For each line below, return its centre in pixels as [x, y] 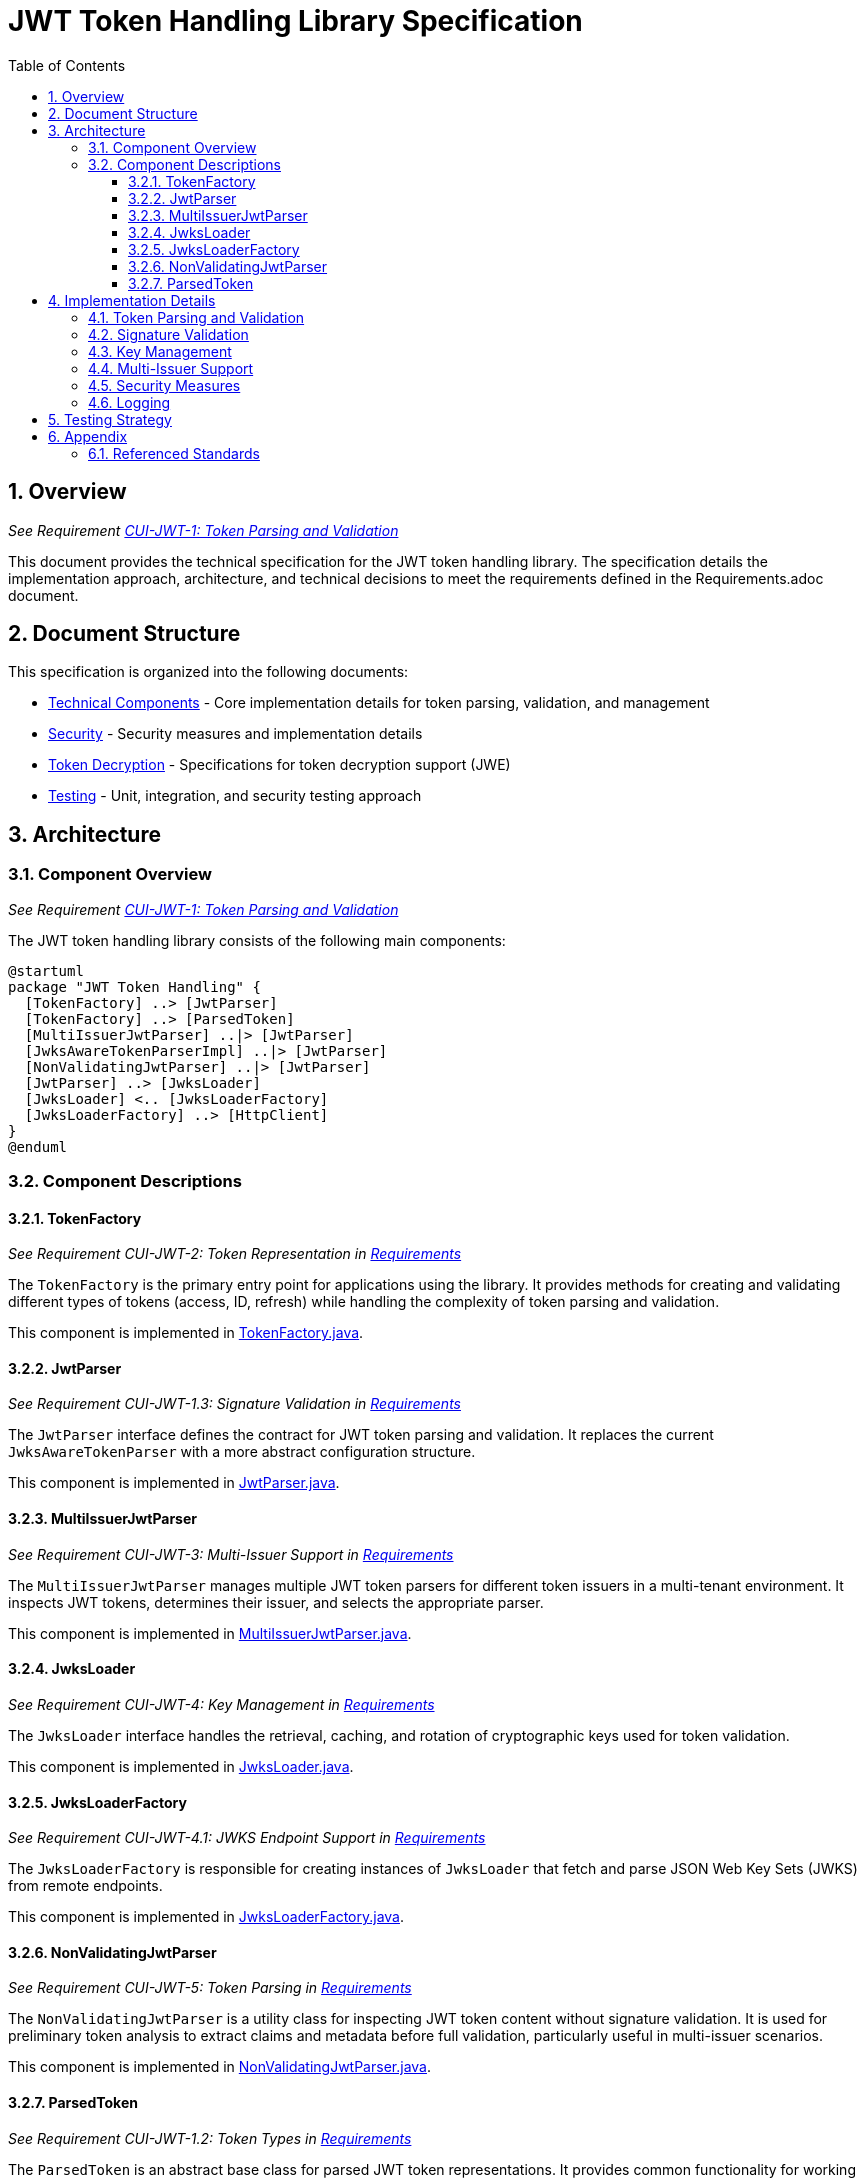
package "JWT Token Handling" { [134, 986]
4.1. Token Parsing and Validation [196, 317]
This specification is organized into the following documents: [208, 672]
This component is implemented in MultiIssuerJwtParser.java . [210, 1633]
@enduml [38, 1146]
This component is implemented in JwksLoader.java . [181, 1766]
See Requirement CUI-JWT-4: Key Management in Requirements [221, 1704]
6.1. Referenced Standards [174, 453]
